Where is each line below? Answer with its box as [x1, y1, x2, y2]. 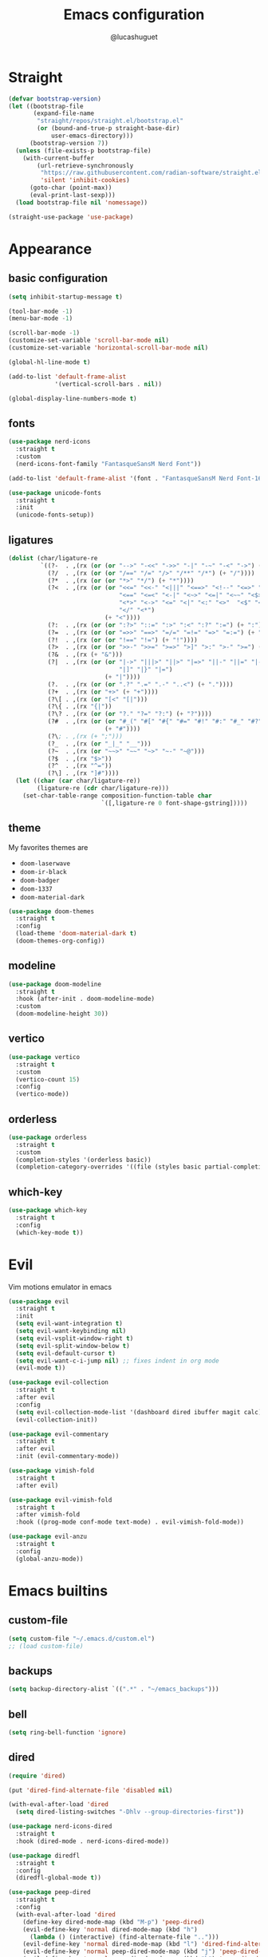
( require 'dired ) [8, 1772, 66, 1780]
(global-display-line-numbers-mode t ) [8, 394, 137, 402]
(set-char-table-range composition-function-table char [22, 792, 213, 800]
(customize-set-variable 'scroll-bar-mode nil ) [8, 337, 170, 345]
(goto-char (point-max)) [29, 184, 112, 192]
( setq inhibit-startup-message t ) [8, 293, 124, 301]
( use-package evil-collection [8, 1378, 109, 1386]
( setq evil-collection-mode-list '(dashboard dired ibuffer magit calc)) [15, 1408, 266, 1416]
